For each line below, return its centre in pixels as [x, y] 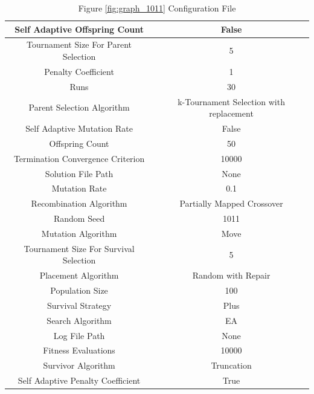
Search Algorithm [79, 320]
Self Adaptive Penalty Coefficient [79, 380]
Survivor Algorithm [79, 365]
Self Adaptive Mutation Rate [79, 128]
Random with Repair [231, 275]
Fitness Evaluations [79, 350]
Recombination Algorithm [79, 203]
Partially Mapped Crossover [231, 203]
